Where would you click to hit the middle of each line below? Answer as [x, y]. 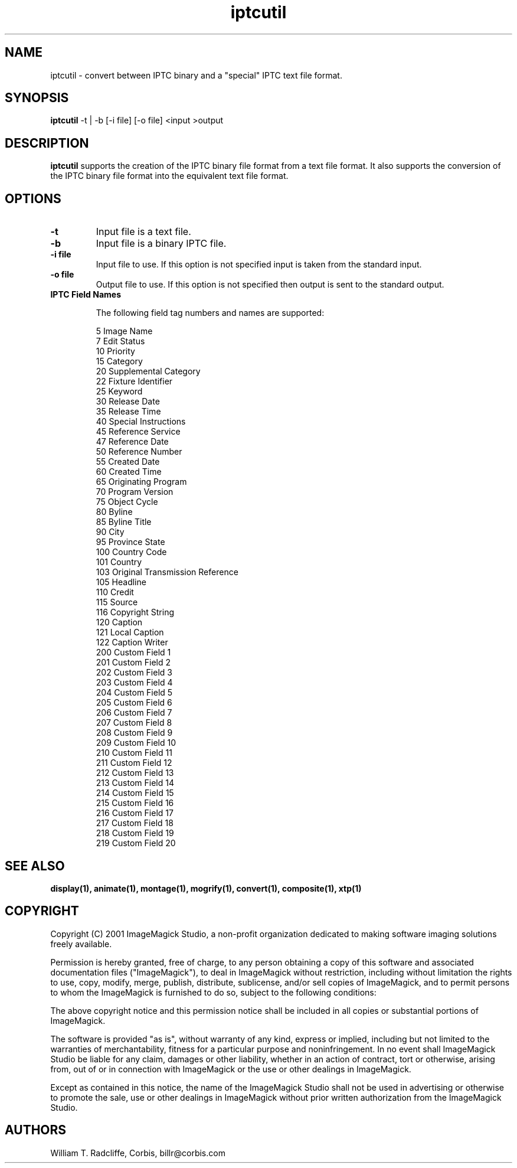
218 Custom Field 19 [135, 833]
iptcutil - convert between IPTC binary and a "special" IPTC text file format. [196, 75]
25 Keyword [119, 391]
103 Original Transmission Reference [167, 572]
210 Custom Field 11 [134, 753]
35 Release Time [128, 412]
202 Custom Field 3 [134, 673]
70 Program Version [135, 492]
